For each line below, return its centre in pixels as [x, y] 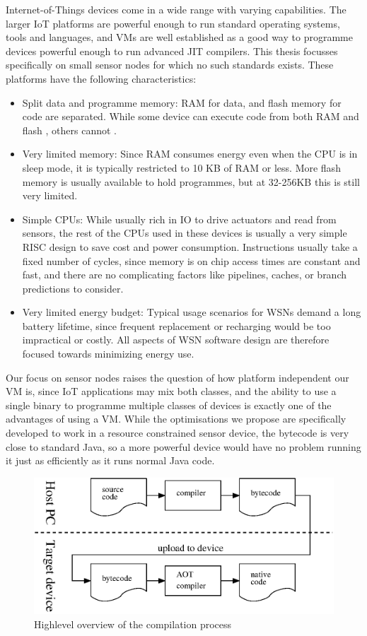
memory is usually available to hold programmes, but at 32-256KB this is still [191, 181]
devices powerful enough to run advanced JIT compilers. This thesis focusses [172, 51]
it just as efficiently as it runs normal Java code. [110, 460]
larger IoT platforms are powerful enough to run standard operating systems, [173, 23]
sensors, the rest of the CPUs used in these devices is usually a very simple [185, 233]
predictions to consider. [73, 288]
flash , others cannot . [70, 130]
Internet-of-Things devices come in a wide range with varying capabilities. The [176, 9]
